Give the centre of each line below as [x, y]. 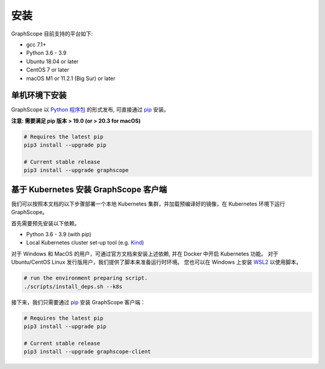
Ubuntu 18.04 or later [52, 61]
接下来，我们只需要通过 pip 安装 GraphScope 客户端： [78, 302]
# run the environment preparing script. [86, 278]
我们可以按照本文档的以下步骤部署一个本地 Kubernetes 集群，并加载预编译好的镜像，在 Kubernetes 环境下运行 [148, 204]
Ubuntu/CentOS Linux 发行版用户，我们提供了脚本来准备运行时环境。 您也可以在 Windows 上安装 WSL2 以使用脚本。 [156, 262]
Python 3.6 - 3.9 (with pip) [59, 234]
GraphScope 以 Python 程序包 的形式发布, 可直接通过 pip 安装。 [90, 110]
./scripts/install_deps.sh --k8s [73, 286]
